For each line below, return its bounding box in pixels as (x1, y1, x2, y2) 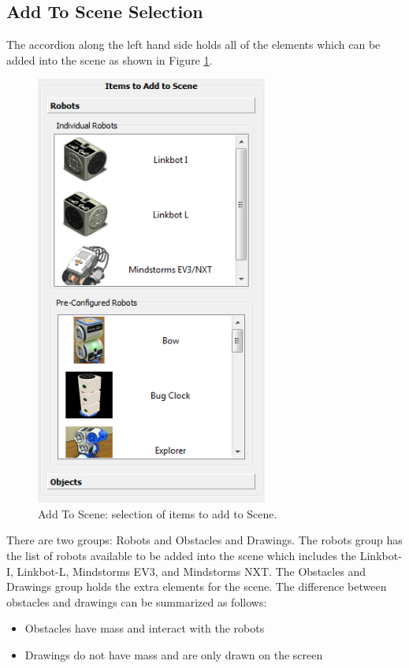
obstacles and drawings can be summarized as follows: (6, 593, 267, 610)
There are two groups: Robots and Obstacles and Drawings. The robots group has (6, 532, 403, 548)
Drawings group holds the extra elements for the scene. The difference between (6, 578, 387, 595)
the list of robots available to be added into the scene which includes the (6, 547, 357, 564)
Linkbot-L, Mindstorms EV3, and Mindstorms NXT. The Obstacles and (17, 562, 366, 579)
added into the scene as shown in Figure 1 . (6, 51, 213, 68)
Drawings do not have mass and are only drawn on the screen (24, 647, 323, 663)
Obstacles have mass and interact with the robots (24, 620, 265, 636)
